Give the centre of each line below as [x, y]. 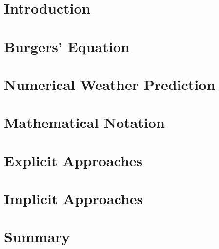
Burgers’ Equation [67, 46]
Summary [37, 237]
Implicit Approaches [74, 199]
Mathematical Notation [84, 122]
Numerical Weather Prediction [110, 84]
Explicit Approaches [73, 160]
